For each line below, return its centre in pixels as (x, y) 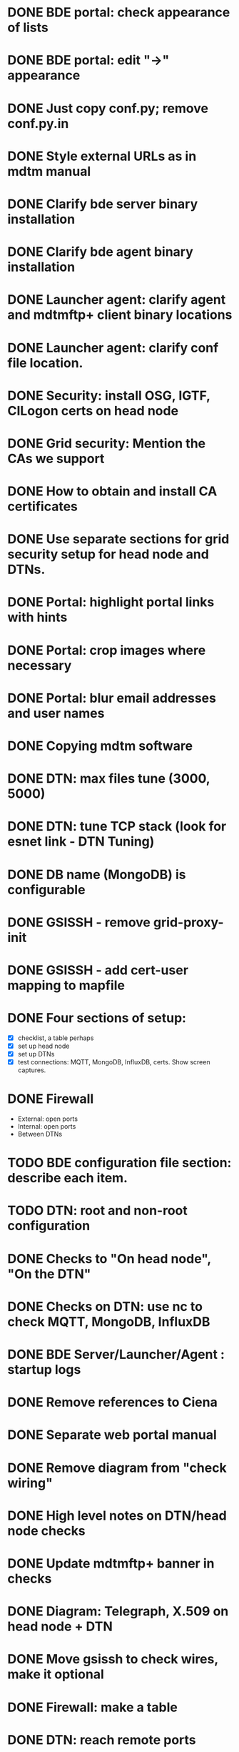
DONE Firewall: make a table (93, 1707)
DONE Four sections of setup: (97, 1018)
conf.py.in (38, 123)
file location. (45, 363)
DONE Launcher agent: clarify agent (117, 300)
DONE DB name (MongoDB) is (97, 875)
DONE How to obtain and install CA (112, 491)
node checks (46, 1531)
